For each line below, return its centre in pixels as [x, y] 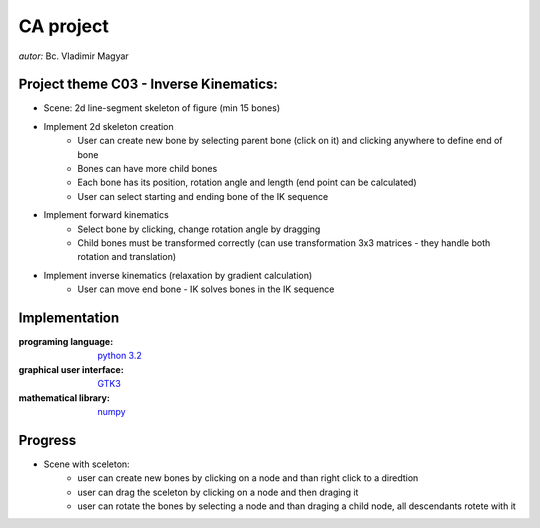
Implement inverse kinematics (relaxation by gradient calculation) [178, 275]
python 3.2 [119, 356]
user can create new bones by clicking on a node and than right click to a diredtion [248, 478]
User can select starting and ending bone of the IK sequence [203, 196]
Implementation [69, 317]
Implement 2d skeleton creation [108, 126]
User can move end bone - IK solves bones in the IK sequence [206, 289]
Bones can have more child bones [147, 169]
